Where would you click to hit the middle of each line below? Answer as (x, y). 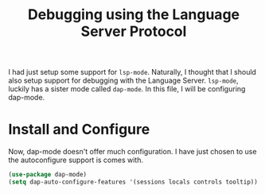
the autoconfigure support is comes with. (76, 160)
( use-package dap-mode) (48, 175)
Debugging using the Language (134, 15)
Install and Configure (79, 130)
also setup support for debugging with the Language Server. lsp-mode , (123, 80)
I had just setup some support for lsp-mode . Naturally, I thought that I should (132, 72)
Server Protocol (134, 31)
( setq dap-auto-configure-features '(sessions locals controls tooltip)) (133, 182)
